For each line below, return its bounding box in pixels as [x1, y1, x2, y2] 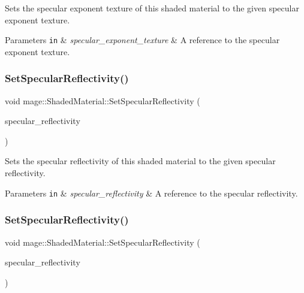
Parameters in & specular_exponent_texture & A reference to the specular [5, 34, 280, 46]
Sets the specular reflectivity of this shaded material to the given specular [5, 155, 276, 167]
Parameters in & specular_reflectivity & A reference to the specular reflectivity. [5, 186, 298, 199]
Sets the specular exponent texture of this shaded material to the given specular [5, 2, 299, 14]
